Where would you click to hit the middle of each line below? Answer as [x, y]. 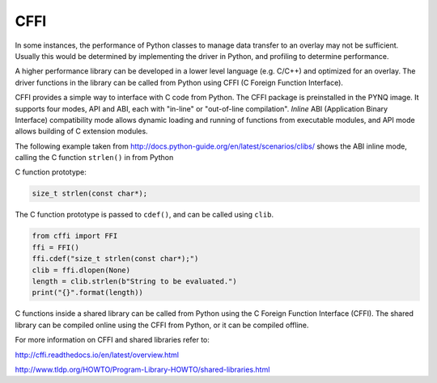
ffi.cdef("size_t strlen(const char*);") [115, 259]
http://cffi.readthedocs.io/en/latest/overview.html [97, 355]
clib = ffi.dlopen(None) [81, 270]
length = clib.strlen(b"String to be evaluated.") [135, 281]
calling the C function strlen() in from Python [94, 158]
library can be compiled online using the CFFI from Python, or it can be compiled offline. [162, 325]
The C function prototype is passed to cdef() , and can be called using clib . [144, 215]
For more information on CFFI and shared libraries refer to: [112, 340]
